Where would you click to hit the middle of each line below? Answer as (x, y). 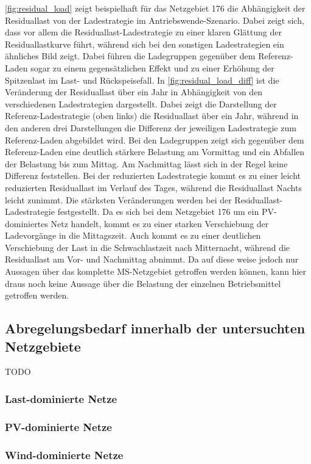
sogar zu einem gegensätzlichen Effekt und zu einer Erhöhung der (152, 67)
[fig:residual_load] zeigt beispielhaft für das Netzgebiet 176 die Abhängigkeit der (155, 8)
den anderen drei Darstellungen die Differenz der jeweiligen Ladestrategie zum (151, 127)
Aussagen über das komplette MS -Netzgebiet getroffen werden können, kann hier (156, 271)
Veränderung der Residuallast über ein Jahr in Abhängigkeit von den (134, 92)
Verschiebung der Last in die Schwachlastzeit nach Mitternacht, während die (148, 247)
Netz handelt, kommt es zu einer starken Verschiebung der (160, 223)
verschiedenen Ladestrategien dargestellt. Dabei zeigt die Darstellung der (141, 103)
